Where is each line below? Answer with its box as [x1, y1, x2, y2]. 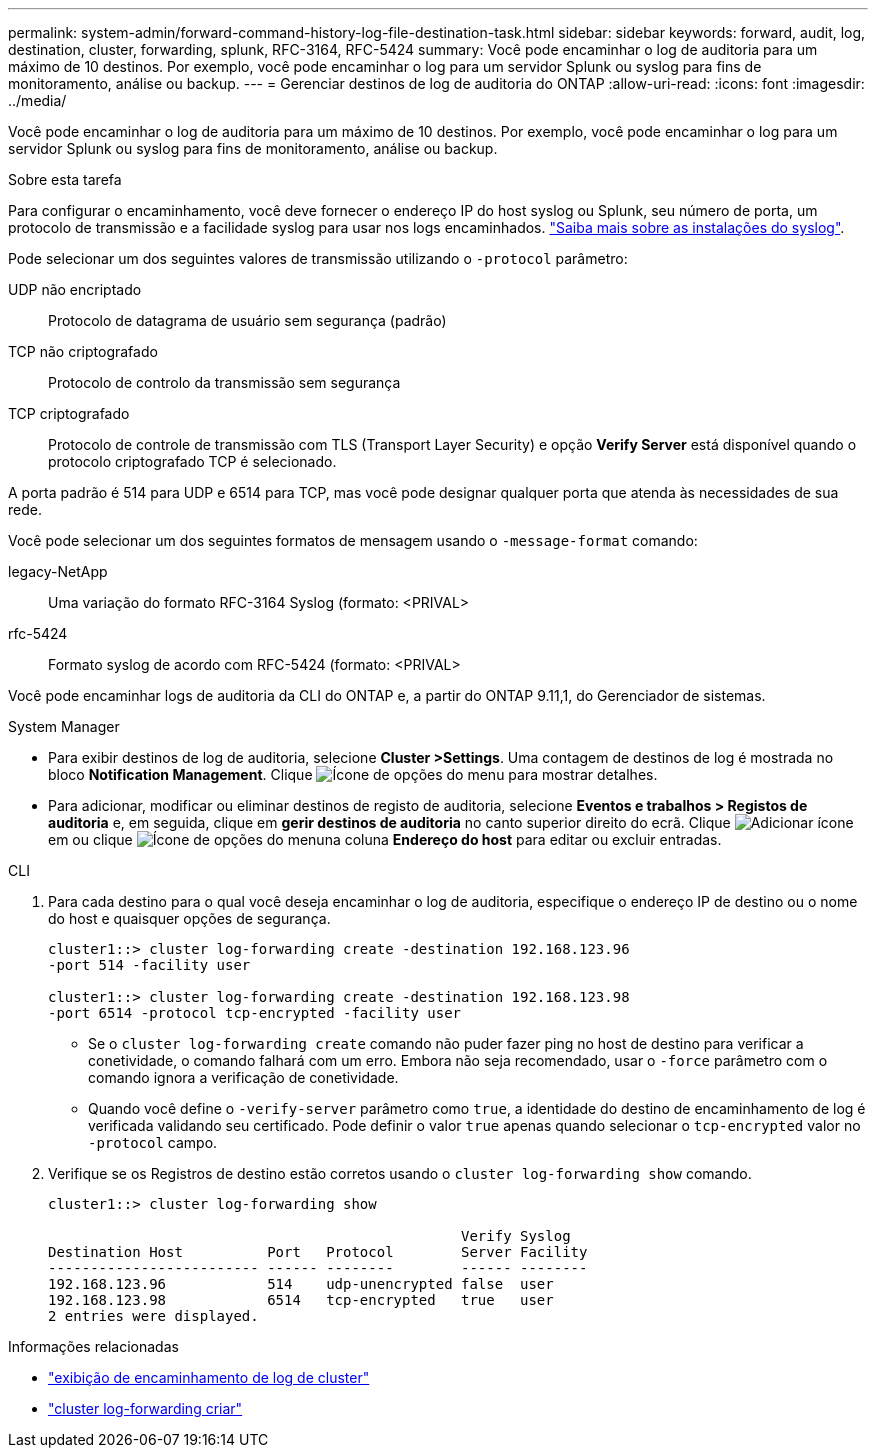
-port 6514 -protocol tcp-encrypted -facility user [48, 1005, 462, 1021]
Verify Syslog [461, 1228, 571, 1244]
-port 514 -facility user [48, 957, 251, 973]
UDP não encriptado [8, 281, 142, 298]
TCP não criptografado [8, 343, 158, 360]
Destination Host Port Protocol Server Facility [48, 1244, 588, 1260]
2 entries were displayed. [48, 1308, 259, 1324]
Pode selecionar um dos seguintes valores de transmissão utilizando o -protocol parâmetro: [8, 250, 628, 267]
